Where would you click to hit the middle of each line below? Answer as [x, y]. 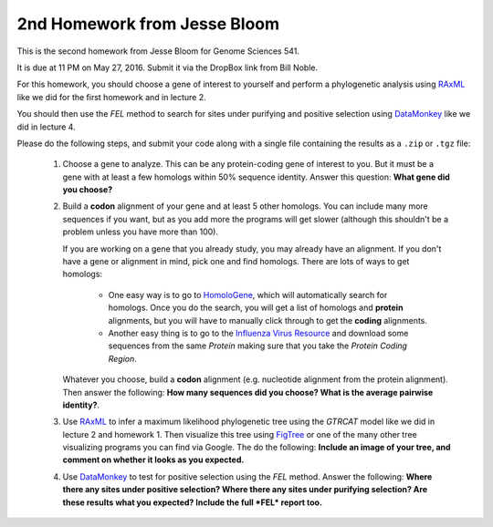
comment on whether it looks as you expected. [153, 460]
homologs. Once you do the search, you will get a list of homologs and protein [256, 308]
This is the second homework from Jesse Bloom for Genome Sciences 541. [158, 51]
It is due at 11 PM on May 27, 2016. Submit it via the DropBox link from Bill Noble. [168, 67]
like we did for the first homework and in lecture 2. [112, 97]
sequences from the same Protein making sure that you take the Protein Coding [258, 346]
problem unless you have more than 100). [141, 232]
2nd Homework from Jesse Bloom [148, 24]
